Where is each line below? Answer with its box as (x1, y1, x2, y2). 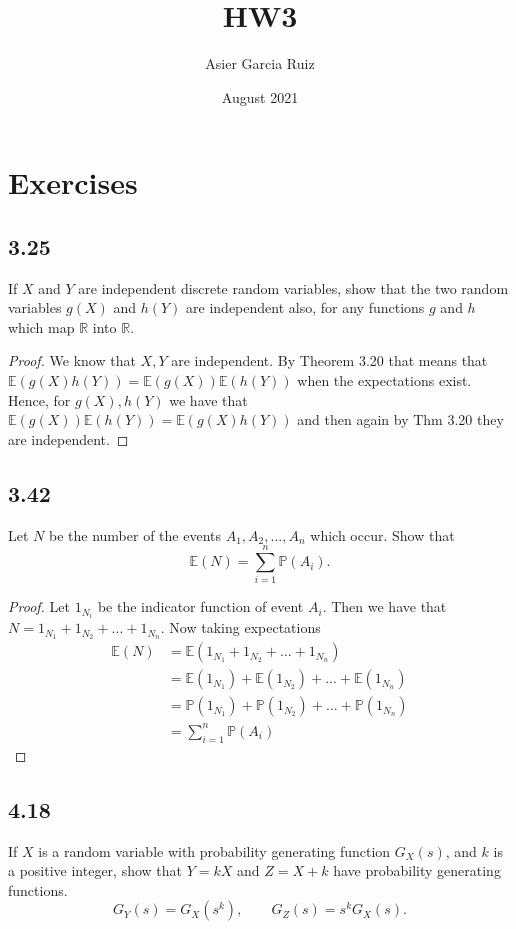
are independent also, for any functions (186, 297, 425, 318)
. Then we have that (322, 596, 447, 617)
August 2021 (221, 86, 299, 107)
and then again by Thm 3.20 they (297, 409, 504, 430)
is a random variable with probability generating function (38, 840, 391, 861)
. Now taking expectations (160, 617, 321, 638)
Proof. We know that (8, 350, 136, 371)
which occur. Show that (310, 524, 455, 545)
